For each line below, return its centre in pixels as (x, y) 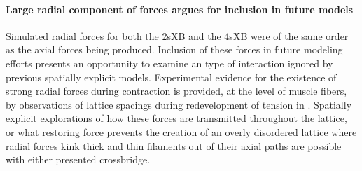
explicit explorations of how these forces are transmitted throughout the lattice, (176, 118)
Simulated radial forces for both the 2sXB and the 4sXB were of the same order (177, 35)
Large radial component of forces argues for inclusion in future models (180, 9)
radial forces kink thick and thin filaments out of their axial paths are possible (174, 145)
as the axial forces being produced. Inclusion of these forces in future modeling (174, 49)
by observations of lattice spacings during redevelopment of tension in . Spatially (179, 104)
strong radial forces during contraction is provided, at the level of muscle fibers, (176, 91)
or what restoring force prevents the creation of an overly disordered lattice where (181, 131)
